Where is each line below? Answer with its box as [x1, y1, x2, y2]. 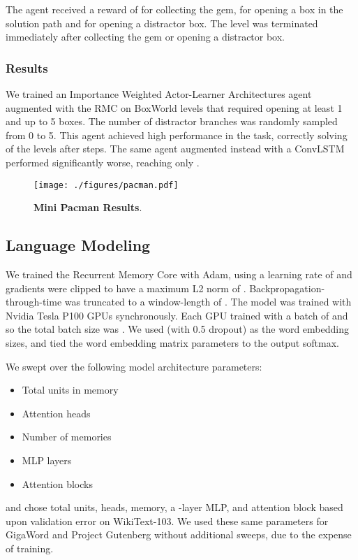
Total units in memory [22, 382, 119, 397]
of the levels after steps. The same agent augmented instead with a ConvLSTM [6, 141, 345, 156]
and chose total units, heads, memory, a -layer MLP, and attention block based [6, 500, 343, 515]
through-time [6, 294, 62, 309]
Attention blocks [22, 476, 93, 491]
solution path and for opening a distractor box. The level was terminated [6, 15, 318, 30]
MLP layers [22, 452, 72, 467]
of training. [6, 540, 54, 555]
